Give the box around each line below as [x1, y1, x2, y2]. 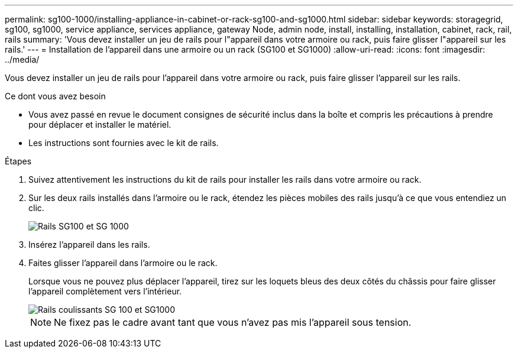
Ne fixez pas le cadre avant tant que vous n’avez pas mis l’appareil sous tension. [54, 316, 412, 328]
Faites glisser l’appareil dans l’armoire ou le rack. [28, 258, 218, 268]
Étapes [5, 156, 32, 166]
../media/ [5, 54, 40, 64]
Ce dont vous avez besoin [5, 91, 106, 101]
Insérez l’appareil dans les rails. [28, 239, 150, 250]
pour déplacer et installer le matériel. [28, 119, 171, 129]
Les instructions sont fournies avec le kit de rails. [28, 138, 219, 148]
